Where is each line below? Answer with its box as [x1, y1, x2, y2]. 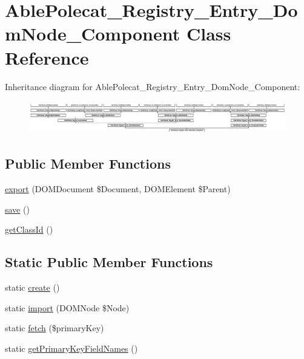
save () [5, 202, 30, 215]
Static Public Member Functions [5, 253, 213, 271]
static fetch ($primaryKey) [5, 322, 104, 334]
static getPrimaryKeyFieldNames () [5, 341, 138, 354]
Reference [5, 45, 89, 70]
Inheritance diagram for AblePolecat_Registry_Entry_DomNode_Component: [5, 80, 300, 92]
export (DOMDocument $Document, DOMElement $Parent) [5, 183, 231, 195]
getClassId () [5, 223, 53, 236]
